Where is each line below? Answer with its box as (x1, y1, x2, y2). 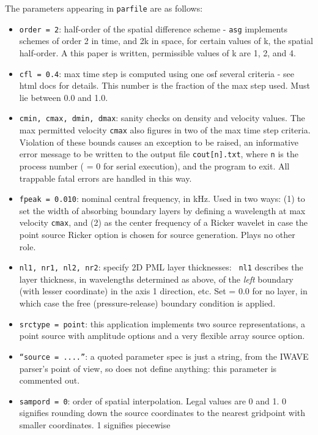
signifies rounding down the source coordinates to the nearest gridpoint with (19, 406, 306, 419)
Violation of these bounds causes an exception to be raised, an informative (19, 135, 299, 148)
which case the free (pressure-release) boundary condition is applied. (19, 297, 276, 310)
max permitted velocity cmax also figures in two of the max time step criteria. (19, 124, 311, 136)
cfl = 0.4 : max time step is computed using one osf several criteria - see (19, 67, 294, 80)
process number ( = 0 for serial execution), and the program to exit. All (19, 159, 290, 172)
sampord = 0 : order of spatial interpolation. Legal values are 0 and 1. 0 (19, 394, 287, 407)
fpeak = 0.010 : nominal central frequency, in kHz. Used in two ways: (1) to (19, 192, 305, 205)
